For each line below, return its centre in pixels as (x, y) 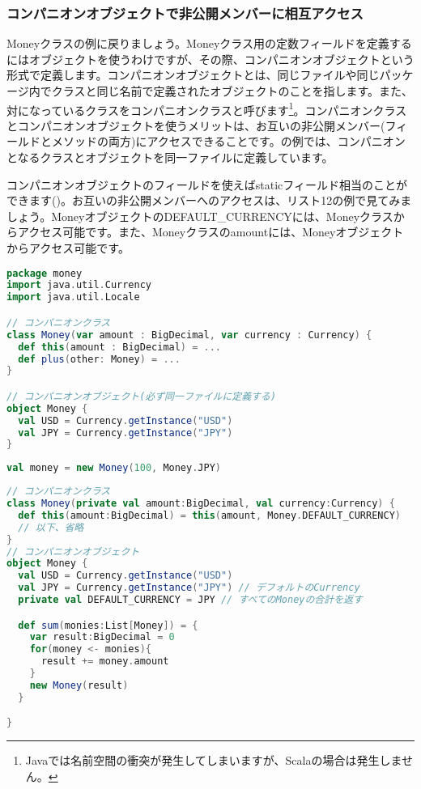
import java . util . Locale (73, 297)
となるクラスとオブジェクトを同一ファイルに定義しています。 (170, 157)
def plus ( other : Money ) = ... (99, 359)
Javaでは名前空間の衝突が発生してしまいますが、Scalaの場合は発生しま (213, 760)
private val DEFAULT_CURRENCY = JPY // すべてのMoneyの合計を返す (190, 600)
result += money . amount (105, 662)
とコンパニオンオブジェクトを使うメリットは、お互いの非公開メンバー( (196, 125)
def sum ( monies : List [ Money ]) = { (108, 625)
